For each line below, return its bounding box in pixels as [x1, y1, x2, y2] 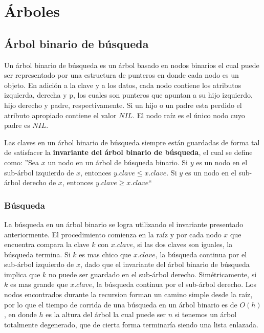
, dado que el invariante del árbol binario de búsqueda [80, 259, 250, 270]
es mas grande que [10, 279, 68, 290]
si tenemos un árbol [174, 309, 237, 320]
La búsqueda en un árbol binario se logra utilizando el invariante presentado [4, 218, 244, 229]
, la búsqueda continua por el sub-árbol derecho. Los [92, 279, 257, 290]
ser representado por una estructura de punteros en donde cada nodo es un [4, 70, 239, 80]
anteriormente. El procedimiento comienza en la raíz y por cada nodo [4, 229, 222, 239]
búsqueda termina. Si [4, 249, 71, 259]
